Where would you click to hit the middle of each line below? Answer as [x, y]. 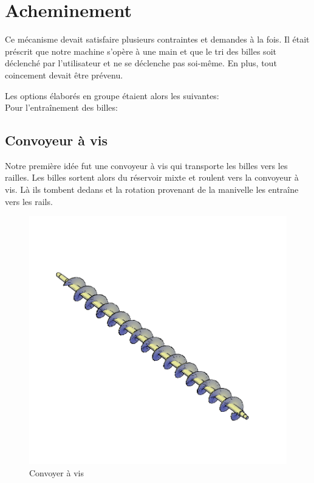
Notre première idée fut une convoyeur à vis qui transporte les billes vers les [146, 165]
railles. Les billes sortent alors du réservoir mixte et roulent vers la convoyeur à [152, 177]
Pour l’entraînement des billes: [61, 107]
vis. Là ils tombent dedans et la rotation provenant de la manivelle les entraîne [152, 189]
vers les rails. [29, 201]
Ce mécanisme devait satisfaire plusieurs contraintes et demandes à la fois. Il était [157, 39]
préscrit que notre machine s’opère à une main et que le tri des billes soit [141, 51]
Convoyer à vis [56, 473]
